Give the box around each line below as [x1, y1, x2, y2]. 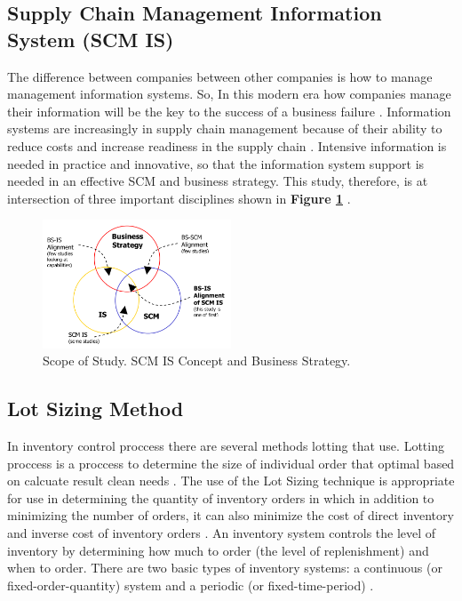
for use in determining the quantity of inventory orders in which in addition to [7, 488, 434, 507]
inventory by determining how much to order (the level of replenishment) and [7, 541, 429, 559]
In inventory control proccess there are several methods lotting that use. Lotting [7, 437, 444, 455]
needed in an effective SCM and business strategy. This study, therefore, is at [7, 172, 428, 190]
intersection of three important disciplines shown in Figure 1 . [7, 188, 351, 207]
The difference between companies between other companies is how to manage [7, 67, 433, 85]
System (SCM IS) [7, 25, 174, 52]
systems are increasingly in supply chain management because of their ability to [7, 119, 442, 138]
